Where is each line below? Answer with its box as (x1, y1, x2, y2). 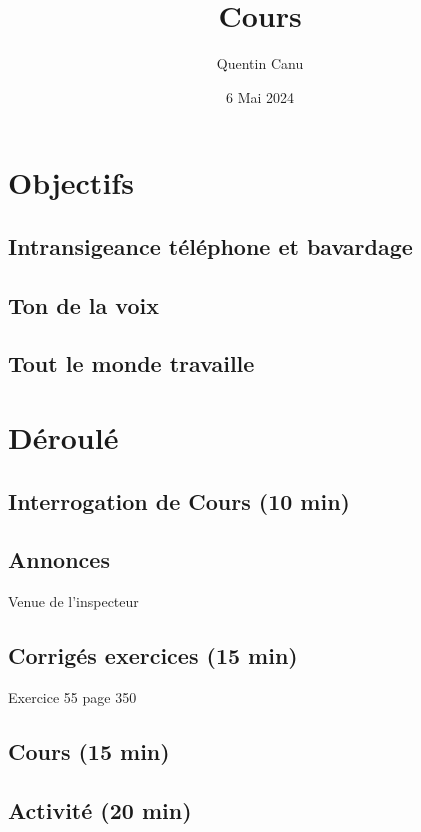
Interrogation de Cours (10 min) (8, 485, 350, 516)
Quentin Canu (216, 53, 304, 74)
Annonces (8, 544, 110, 575)
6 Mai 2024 (225, 86, 295, 107)
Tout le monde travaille (8, 348, 255, 379)
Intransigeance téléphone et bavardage (8, 230, 413, 261)
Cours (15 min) (8, 735, 170, 766)
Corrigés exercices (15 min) (8, 640, 298, 671)
